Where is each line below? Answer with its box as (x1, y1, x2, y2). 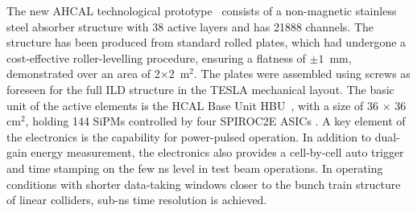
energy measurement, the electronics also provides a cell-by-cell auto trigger (31, 144, 404, 161)
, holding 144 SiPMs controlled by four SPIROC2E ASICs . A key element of (25, 113, 406, 129)
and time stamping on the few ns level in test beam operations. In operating (6, 159, 383, 176)
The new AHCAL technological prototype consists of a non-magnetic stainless (6, 2, 397, 18)
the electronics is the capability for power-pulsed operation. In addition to (6, 128, 372, 145)
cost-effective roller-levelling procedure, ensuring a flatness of (6, 49, 306, 66)
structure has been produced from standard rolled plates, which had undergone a (6, 34, 407, 51)
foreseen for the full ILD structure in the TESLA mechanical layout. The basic (6, 80, 394, 97)
